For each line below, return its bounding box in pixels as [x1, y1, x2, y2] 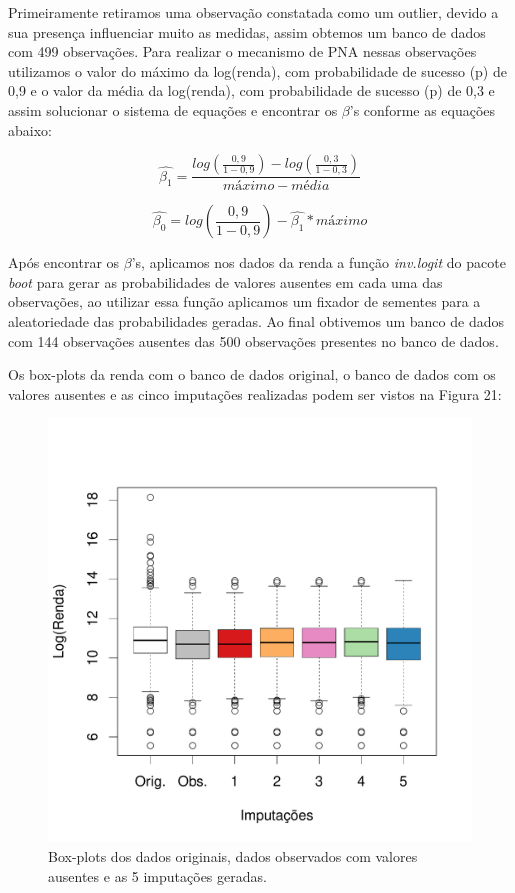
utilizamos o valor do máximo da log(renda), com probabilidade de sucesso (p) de [8, 60, 507, 81]
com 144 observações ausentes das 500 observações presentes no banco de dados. [8, 330, 499, 351]
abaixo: [8, 119, 52, 140]
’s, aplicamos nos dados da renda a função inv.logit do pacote [131, 252, 506, 273]
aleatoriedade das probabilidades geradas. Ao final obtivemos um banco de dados [8, 310, 504, 331]
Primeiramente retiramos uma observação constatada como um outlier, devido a [8, 2, 499, 22]
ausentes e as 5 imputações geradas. [48, 865, 267, 886]
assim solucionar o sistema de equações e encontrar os [8, 99, 338, 120]
